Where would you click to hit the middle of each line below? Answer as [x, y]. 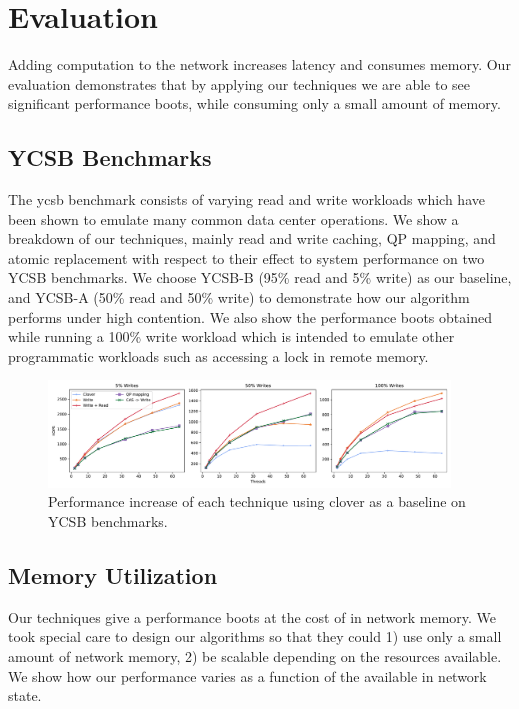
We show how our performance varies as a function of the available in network [247, 675]
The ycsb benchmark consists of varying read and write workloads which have [246, 199]
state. [25, 695]
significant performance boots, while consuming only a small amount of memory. [254, 103]
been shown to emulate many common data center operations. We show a [233, 218]
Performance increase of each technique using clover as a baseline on [257, 501]
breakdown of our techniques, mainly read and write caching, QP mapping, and [252, 238]
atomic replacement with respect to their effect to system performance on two [246, 257]
